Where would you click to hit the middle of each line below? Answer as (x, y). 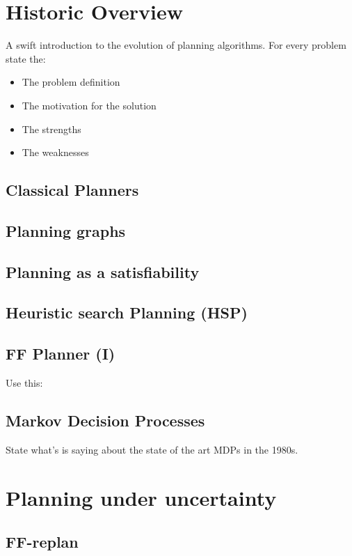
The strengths (51, 129)
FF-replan (42, 542)
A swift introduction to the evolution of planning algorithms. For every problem (176, 45)
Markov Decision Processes (105, 420)
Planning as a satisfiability (103, 271)
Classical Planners (72, 190)
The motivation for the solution (89, 105)
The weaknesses (55, 152)
